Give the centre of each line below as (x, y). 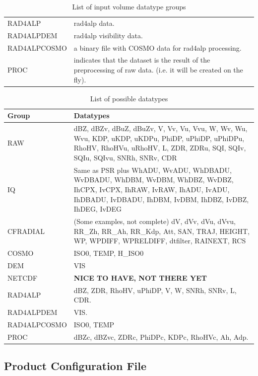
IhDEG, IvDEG (98, 209)
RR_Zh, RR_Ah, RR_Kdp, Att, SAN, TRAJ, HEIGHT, (162, 231)
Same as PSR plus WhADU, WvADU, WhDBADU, (153, 170)
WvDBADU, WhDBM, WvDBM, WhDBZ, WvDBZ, (154, 180)
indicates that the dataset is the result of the (142, 60)
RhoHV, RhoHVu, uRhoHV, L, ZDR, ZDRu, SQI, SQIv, (160, 148)
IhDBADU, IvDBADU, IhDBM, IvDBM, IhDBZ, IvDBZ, (161, 199)
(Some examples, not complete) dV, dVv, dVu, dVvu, (155, 221)
